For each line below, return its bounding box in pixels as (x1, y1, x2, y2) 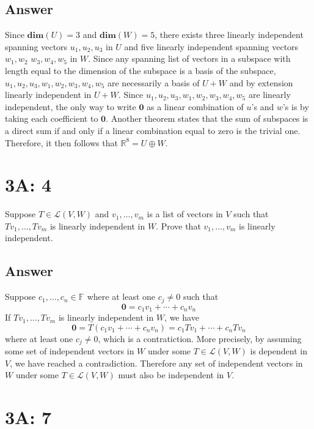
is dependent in (250, 345, 307, 357)
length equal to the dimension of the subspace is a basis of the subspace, (5, 64, 276, 76)
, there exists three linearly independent (155, 28, 304, 41)
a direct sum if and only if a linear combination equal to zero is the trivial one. (5, 124, 301, 136)
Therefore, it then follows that (5, 136, 118, 149)
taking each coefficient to (5, 112, 98, 125)
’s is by (282, 100, 309, 113)
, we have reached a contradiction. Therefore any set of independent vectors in (10, 356, 303, 369)
